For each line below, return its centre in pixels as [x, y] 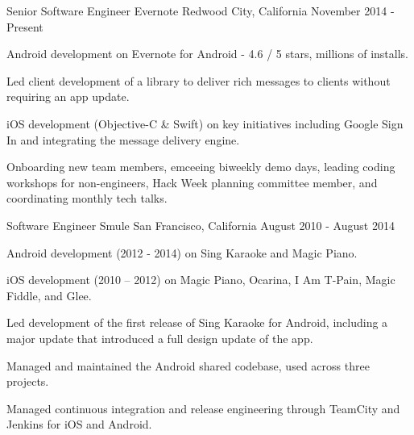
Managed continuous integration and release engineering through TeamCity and [203, 408]
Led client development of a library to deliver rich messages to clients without [199, 80]
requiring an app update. [68, 96]
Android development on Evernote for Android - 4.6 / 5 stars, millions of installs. [207, 54]
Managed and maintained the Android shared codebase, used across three [188, 365]
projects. [28, 381]
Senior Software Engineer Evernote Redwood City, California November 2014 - [201, 10]
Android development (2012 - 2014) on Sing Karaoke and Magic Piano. [182, 252]
